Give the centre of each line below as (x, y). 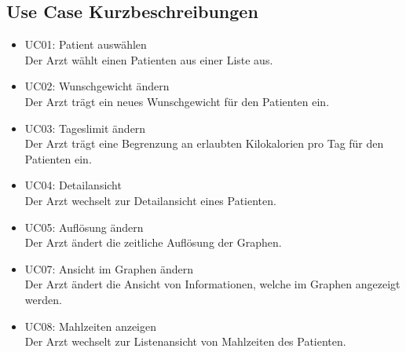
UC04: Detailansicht (73, 185)
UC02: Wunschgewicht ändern (97, 86)
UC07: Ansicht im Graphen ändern (109, 268)
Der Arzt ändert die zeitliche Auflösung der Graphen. (153, 242)
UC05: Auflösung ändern (84, 227)
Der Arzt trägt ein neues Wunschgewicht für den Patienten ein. (177, 101)
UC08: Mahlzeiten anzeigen (91, 326)
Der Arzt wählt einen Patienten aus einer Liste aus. (149, 59)
